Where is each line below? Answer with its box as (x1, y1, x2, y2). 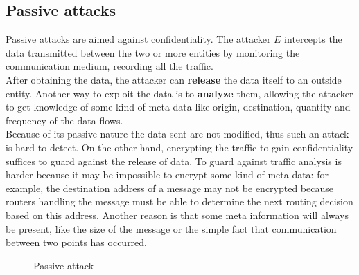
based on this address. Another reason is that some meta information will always (6, 207, 349, 222)
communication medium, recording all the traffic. (6, 59, 213, 73)
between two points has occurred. (6, 235, 147, 249)
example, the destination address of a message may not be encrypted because (6, 180, 333, 195)
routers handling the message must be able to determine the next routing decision (6, 194, 353, 209)
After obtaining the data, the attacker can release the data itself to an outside (6, 72, 342, 86)
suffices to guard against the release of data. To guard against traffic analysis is (6, 153, 342, 168)
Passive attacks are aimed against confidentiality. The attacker (6, 32, 271, 46)
